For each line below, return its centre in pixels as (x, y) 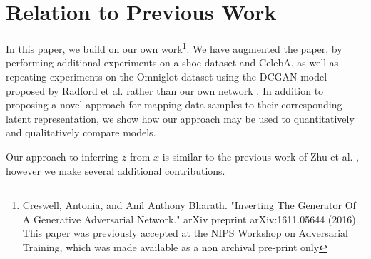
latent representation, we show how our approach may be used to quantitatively (180, 118)
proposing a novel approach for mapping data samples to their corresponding (174, 105)
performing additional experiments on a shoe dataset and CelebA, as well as (172, 62)
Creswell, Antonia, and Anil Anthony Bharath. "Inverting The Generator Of (189, 205)
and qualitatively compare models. (81, 132)
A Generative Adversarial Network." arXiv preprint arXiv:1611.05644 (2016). (190, 219)
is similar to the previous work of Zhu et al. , (261, 156)
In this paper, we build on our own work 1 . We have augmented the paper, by (174, 47)
